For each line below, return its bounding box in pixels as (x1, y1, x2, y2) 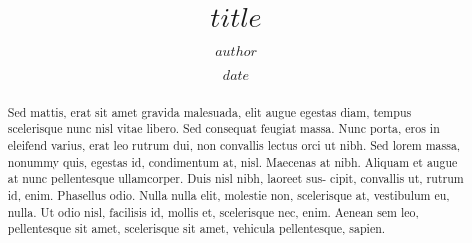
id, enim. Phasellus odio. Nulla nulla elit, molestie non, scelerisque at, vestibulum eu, (7, 187, 450, 204)
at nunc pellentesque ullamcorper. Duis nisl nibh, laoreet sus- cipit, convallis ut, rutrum (7, 170, 464, 187)
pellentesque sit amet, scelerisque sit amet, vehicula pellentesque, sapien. (7, 220, 386, 237)
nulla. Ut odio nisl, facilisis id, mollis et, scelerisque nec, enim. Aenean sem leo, (7, 203, 419, 220)
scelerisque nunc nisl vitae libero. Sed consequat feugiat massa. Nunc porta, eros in (7, 120, 440, 137)
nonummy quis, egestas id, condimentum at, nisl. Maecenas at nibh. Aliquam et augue (7, 153, 458, 170)
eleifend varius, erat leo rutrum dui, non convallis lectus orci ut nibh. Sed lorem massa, (7, 137, 461, 154)
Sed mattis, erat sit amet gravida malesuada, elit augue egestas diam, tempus (7, 103, 412, 120)
